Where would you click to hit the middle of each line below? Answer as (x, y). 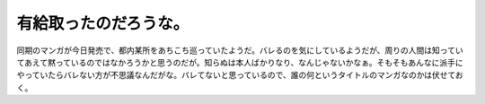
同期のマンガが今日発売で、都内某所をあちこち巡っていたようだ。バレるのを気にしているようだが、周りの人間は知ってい (240, 50)
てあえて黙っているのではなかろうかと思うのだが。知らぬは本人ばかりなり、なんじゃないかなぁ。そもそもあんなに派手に (240, 62)
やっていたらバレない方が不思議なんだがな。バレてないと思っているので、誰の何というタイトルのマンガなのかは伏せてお (240, 75)
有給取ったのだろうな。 (103, 23)
